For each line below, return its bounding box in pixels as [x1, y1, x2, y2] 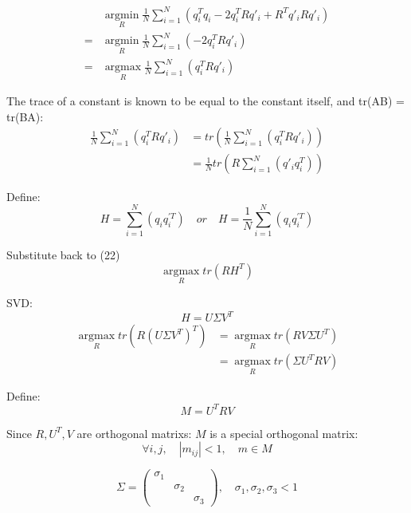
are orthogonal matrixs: [76, 424, 192, 441]
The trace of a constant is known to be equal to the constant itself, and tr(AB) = [6, 93, 405, 109]
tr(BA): [6, 108, 44, 124]
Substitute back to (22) [6, 247, 120, 263]
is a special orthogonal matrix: [209, 424, 358, 441]
